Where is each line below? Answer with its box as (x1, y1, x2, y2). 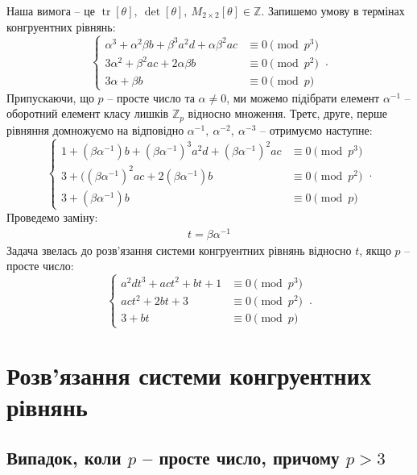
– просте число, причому (142, 445, 340, 470)
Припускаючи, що (6, 89, 94, 106)
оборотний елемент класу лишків (6, 105, 169, 122)
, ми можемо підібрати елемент (226, 89, 380, 106)
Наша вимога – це (6, 2, 95, 19)
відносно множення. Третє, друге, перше (188, 105, 387, 122)
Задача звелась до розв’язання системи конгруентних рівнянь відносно (6, 241, 352, 258)
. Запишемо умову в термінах (261, 2, 405, 19)
